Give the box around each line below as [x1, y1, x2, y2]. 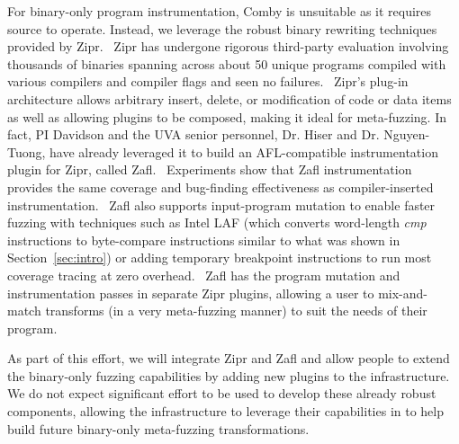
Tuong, [7, 142, 46, 161]
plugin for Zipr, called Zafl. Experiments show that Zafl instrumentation [7, 160, 412, 179]
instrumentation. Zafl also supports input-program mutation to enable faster [7, 195, 436, 214]
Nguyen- [383, 125, 430, 144]
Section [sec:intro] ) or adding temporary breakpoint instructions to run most [7, 248, 432, 267]
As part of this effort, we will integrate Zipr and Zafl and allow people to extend [7, 349, 450, 368]
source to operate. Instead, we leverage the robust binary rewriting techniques [7, 19, 437, 38]
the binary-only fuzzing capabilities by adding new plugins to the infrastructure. [7, 366, 450, 385]
